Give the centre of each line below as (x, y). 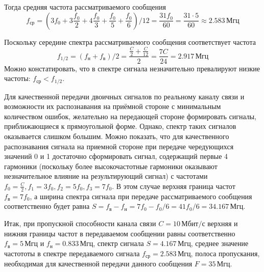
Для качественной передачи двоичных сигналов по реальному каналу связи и (124, 96)
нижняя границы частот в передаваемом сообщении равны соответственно (120, 233)
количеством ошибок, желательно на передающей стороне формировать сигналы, (130, 116)
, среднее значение (220, 243)
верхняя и (223, 223)
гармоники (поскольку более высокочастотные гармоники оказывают (111, 166)
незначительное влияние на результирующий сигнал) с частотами (106, 176)
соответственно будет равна (47, 206)
